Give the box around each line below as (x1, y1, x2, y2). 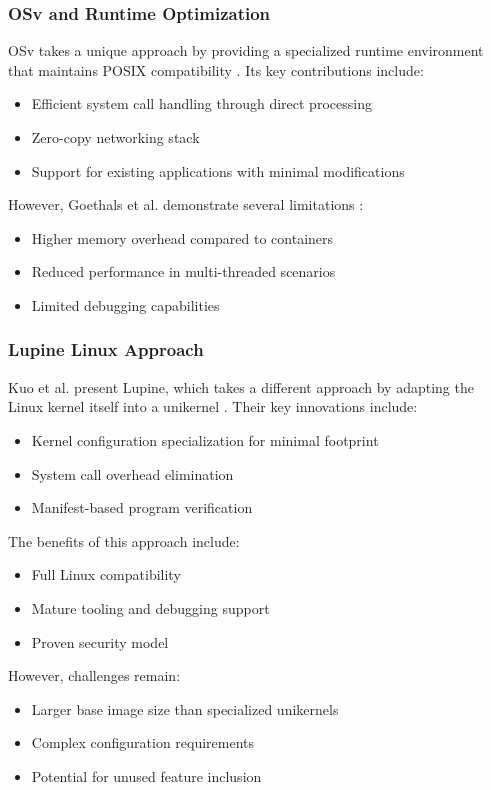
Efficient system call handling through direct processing (31, 93, 372, 114)
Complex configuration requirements (31, 732, 255, 753)
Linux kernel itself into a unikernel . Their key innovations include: (8, 396, 418, 417)
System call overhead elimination (31, 463, 234, 484)
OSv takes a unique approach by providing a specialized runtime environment (8, 40, 484, 61)
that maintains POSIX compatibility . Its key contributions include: (8, 59, 424, 80)
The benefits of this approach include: (8, 530, 240, 551)
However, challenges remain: (8, 665, 181, 686)
